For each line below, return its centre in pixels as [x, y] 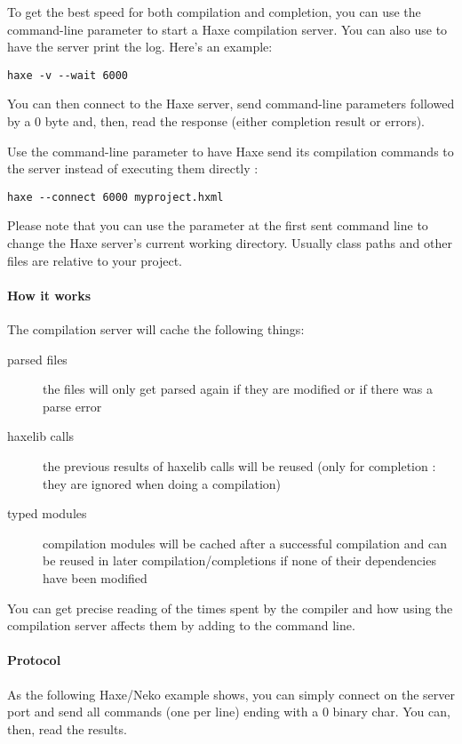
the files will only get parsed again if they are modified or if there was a [238, 389]
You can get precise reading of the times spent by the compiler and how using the [230, 608]
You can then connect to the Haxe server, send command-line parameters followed [231, 104]
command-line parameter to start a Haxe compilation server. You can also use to [227, 29]
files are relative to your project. [95, 260]
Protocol [34, 660]
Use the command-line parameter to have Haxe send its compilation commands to [231, 151]
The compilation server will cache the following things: [156, 329]
